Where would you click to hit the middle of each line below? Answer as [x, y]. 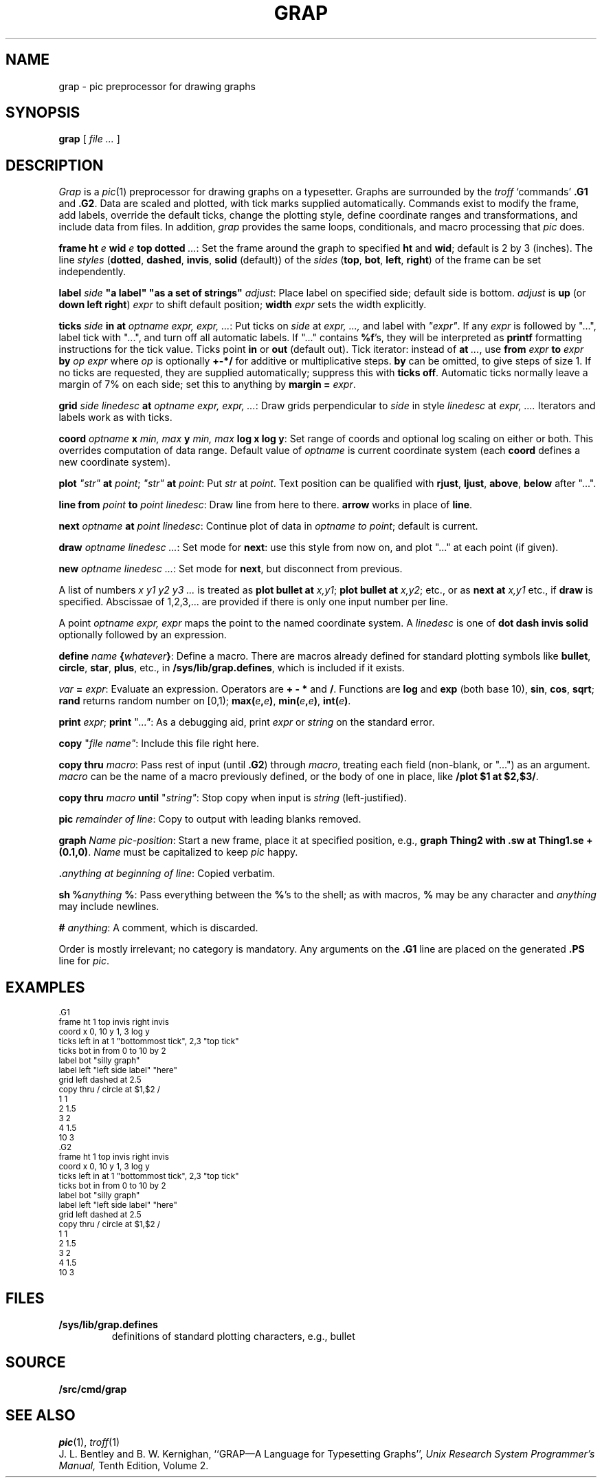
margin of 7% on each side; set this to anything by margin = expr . [207, 385]
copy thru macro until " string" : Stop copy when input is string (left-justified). [233, 798]
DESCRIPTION [55, 165]
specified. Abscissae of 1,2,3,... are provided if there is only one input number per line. [254, 602]
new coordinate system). [115, 462]
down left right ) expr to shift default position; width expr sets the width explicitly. [243, 305]
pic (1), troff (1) [89, 1442]
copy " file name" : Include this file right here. [159, 744]
